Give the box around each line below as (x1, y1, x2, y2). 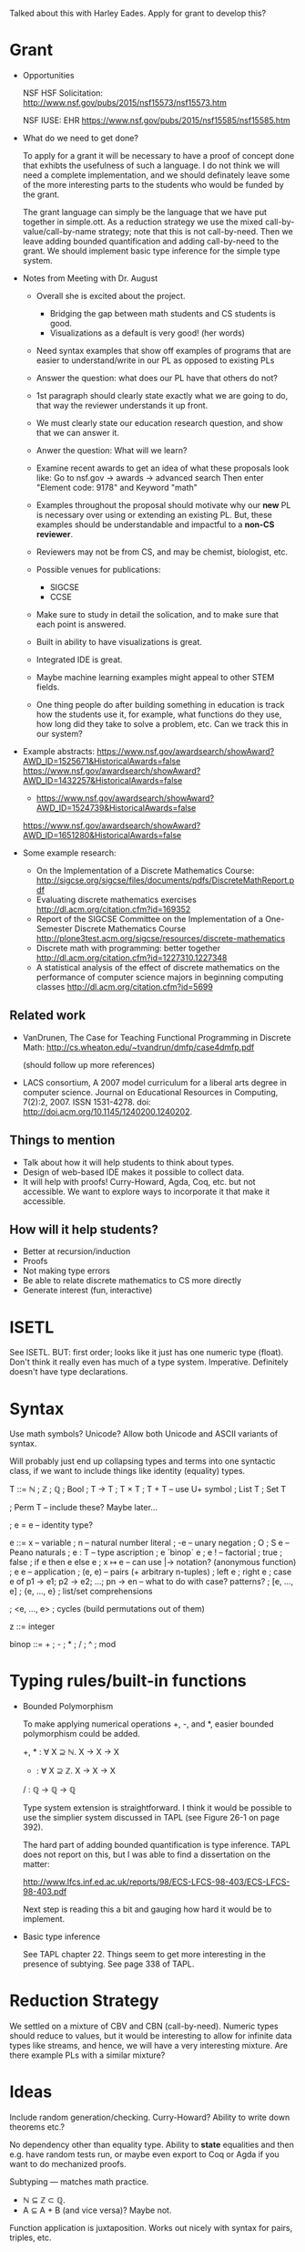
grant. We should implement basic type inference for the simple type (22, 245, 280, 256)
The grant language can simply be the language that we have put (22, 206, 267, 217)
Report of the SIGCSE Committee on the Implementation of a (36, 913, 264, 924)
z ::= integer (9, 1621, 56, 1632)
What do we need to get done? (22, 132, 139, 143)
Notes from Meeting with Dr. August (22, 273, 158, 284)
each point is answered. (36, 618, 127, 629)
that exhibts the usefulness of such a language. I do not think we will (22, 160, 280, 171)
